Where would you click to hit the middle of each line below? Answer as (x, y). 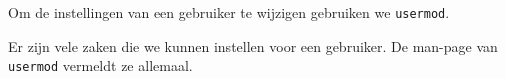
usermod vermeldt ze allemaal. (100, 65)
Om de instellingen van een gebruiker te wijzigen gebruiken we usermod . (229, 12)
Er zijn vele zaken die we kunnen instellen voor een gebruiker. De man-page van (253, 45)
